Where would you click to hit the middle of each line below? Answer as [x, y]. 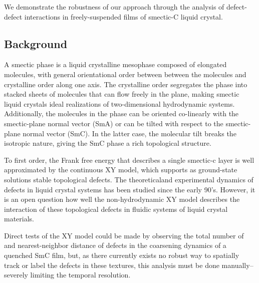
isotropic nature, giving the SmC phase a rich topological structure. [108, 143]
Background [36, 43]
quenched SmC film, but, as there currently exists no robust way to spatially [122, 255]
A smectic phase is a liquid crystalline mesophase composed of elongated [115, 64]
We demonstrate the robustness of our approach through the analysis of [114, 7]
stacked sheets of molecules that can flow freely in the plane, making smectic [122, 94]
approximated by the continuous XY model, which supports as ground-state [121, 170]
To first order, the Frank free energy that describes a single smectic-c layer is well [129, 160]
